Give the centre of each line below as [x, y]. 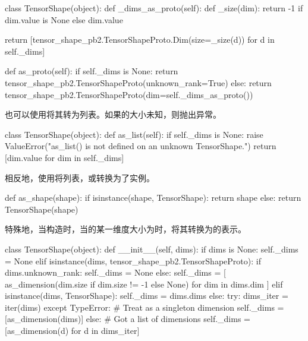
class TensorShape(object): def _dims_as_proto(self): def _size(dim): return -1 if [154, 8]
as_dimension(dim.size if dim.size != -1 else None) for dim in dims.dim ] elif [144, 284]
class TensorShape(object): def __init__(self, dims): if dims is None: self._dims [152, 249]
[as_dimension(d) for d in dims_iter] [72, 331]
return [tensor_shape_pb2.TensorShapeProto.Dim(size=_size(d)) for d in [140, 40]
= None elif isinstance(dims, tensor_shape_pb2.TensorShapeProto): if [133, 261]
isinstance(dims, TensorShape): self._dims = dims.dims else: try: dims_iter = [147, 296]
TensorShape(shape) [42, 209]
